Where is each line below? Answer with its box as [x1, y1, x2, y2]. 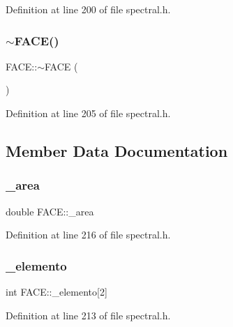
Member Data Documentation [6, 139, 228, 161]
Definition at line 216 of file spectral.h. [6, 227, 171, 242]
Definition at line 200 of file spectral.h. [6, 2, 171, 16]
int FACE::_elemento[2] [6, 284, 107, 298]
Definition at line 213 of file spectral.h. [6, 307, 171, 322]
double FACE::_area [6, 204, 94, 218]
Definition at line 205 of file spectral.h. [6, 106, 171, 120]
